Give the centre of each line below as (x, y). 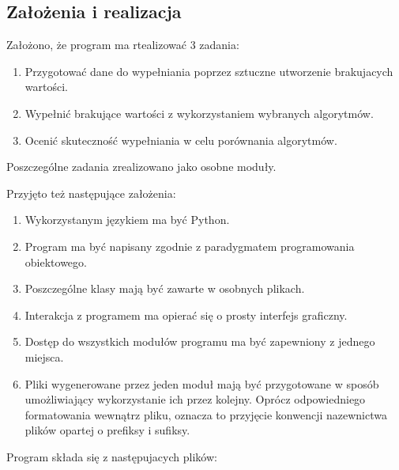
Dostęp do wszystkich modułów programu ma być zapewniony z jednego (200, 341)
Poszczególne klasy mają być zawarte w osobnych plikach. (165, 288)
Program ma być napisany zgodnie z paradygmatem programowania (190, 246)
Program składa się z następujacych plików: (112, 456)
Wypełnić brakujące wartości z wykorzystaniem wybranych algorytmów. (199, 113)
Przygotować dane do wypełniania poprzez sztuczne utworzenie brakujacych (209, 71)
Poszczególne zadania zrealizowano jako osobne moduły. (141, 167)
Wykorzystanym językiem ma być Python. (127, 220)
